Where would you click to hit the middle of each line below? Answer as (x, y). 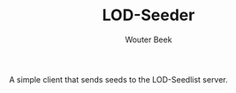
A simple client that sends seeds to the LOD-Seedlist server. (118, 79)
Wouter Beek (148, 39)
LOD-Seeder (148, 15)
